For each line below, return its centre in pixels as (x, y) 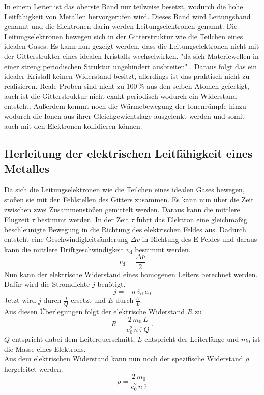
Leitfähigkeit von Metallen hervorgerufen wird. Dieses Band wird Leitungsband (127, 16)
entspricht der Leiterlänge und (192, 338)
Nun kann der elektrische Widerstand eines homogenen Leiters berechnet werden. (131, 274)
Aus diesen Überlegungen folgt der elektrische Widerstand (95, 311)
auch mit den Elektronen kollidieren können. (73, 126)
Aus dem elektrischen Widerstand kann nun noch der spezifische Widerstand (124, 359)
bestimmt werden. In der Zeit (83, 219)
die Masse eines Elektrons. (45, 348)
